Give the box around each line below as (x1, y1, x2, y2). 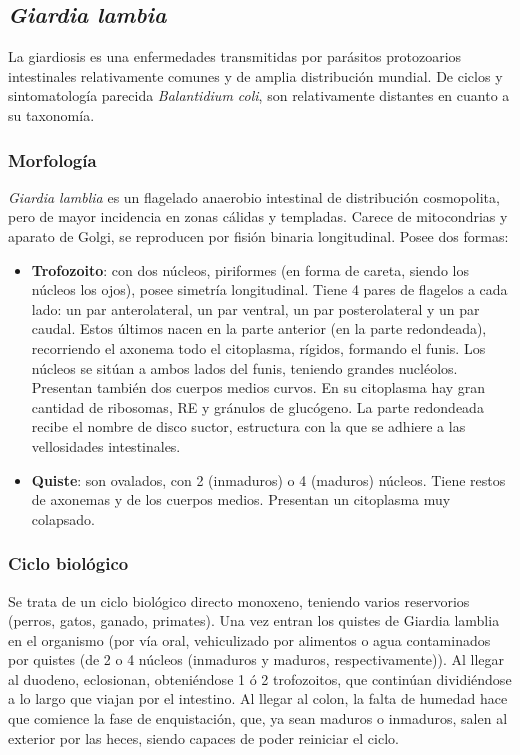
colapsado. (31, 508, 95, 529)
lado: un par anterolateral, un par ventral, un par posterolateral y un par (31, 298, 480, 319)
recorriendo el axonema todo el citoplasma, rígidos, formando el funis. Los (31, 337, 486, 358)
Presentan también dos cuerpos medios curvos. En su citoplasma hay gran (31, 377, 486, 398)
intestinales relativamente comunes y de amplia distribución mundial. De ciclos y (8, 65, 503, 86)
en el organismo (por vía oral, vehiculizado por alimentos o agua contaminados (8, 629, 491, 650)
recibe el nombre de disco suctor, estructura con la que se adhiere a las (31, 416, 466, 437)
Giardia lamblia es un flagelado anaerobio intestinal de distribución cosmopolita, (8, 186, 500, 207)
